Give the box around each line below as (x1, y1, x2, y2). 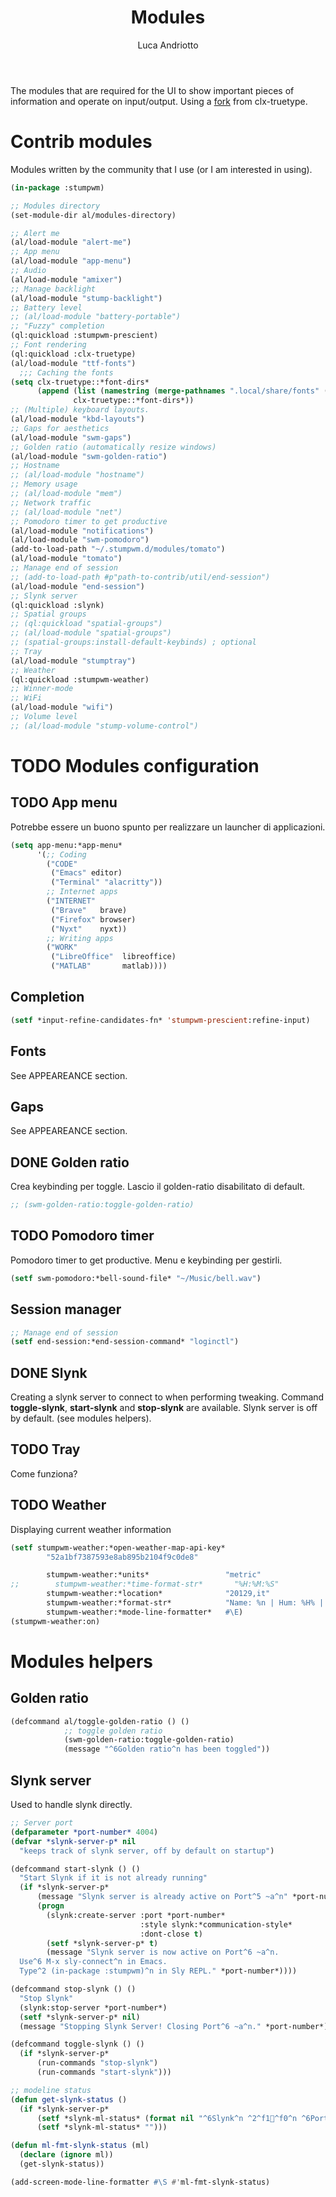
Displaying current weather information (10, 1523, 172, 1535)
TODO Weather (10, 1497, 107, 1514)
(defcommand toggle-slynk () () (10, 2039, 145, 2050)
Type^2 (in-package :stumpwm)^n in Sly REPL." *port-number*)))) (19, 1966, 298, 1976)
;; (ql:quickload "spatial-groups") (10, 619, 163, 629)
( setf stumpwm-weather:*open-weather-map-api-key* (10, 1542, 226, 1553)
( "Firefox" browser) (50, 914, 137, 925)
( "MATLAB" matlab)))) (50, 961, 168, 971)
